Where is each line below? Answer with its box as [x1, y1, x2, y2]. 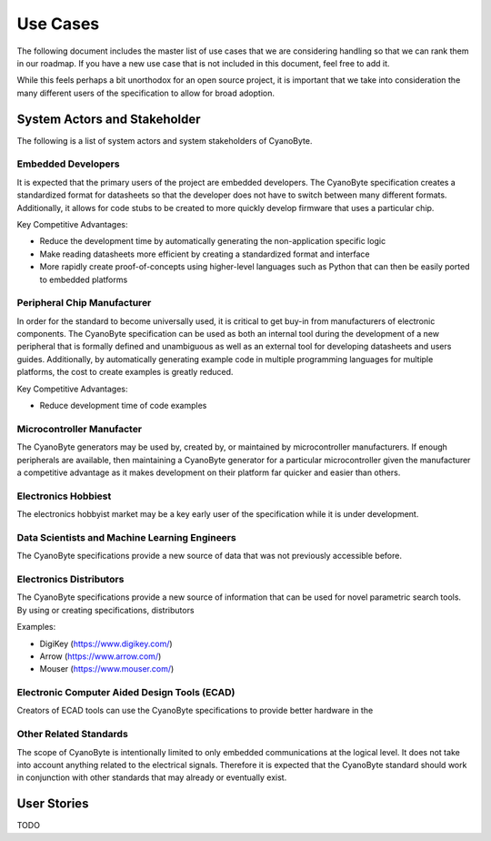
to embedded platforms [39, 274, 128, 285]
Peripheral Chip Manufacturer [16, 297, 152, 309]
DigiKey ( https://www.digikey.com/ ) [39, 638, 173, 649]
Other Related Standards [16, 728, 129, 741]
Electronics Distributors [16, 572, 125, 585]
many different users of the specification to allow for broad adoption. [16, 87, 275, 98]
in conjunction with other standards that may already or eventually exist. [16, 772, 287, 783]
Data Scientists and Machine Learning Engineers [16, 531, 236, 543]
